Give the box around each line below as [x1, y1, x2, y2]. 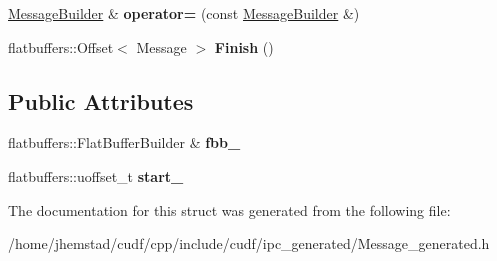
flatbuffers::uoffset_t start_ [8, 165, 184, 186]
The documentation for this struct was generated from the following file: [8, 199, 451, 220]
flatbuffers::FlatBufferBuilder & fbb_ [8, 132, 241, 153]
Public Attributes [8, 85, 194, 116]
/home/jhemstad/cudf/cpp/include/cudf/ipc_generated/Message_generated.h [8, 233, 490, 254]
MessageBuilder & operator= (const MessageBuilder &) [8, 3, 360, 23]
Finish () [214, 36, 274, 57]
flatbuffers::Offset [8, 36, 114, 57]
